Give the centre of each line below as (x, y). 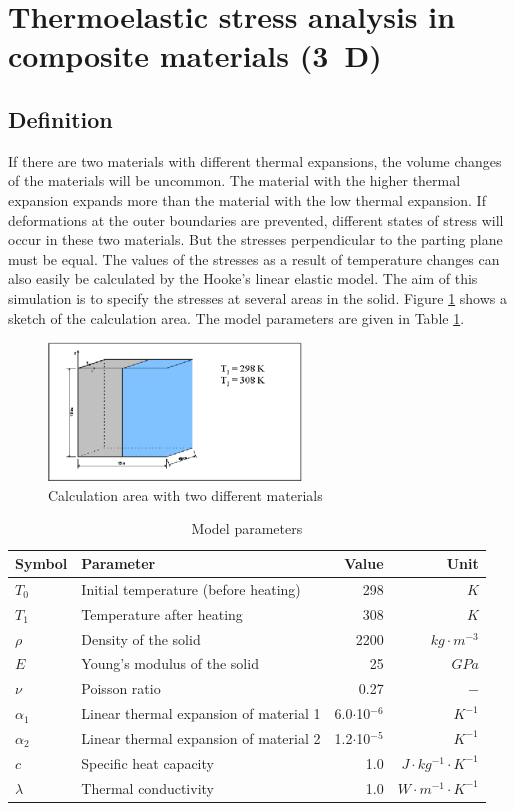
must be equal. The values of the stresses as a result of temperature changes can (254, 258)
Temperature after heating (162, 613)
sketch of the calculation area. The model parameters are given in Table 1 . (236, 317)
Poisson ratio (121, 688)
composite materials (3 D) (195, 55)
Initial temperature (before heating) (191, 588)
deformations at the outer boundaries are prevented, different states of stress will (256, 219)
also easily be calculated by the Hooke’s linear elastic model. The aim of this (243, 278)
